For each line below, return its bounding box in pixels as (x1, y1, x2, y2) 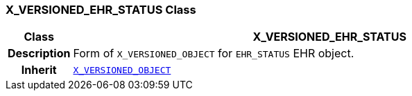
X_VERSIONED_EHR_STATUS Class (6, 3, 196, 17)
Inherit (21, 63, 57, 77)
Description (8, 46, 71, 61)
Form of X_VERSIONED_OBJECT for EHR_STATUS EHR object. (73, 46, 354, 61)
